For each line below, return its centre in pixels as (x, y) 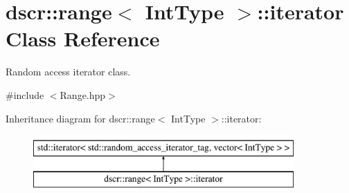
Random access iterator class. (68, 72)
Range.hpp (83, 94)
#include (25, 94)
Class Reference (83, 38)
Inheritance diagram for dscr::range (80, 118)
